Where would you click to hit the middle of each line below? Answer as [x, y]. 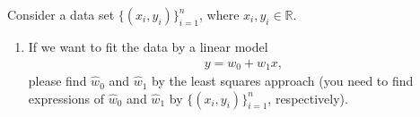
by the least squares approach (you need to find [283, 81]
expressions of [66, 98]
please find [57, 81]
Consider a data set [61, 14]
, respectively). [308, 98]
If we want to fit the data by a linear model [148, 46]
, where [219, 14]
